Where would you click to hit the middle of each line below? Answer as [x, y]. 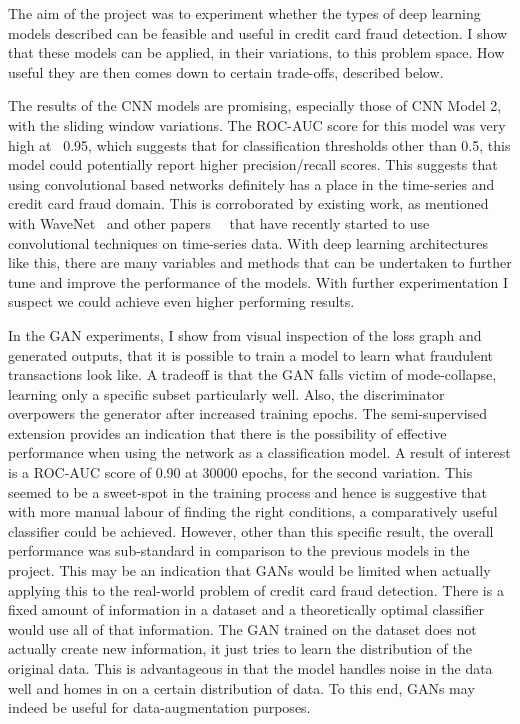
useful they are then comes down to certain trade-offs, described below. [226, 71]
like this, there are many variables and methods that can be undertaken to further [260, 262]
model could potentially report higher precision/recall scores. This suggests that [253, 164]
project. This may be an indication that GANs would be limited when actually [249, 570]
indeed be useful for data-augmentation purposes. [159, 707]
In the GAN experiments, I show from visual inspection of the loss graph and [245, 334]
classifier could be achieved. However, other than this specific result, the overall [251, 530]
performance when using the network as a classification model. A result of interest [259, 452]
